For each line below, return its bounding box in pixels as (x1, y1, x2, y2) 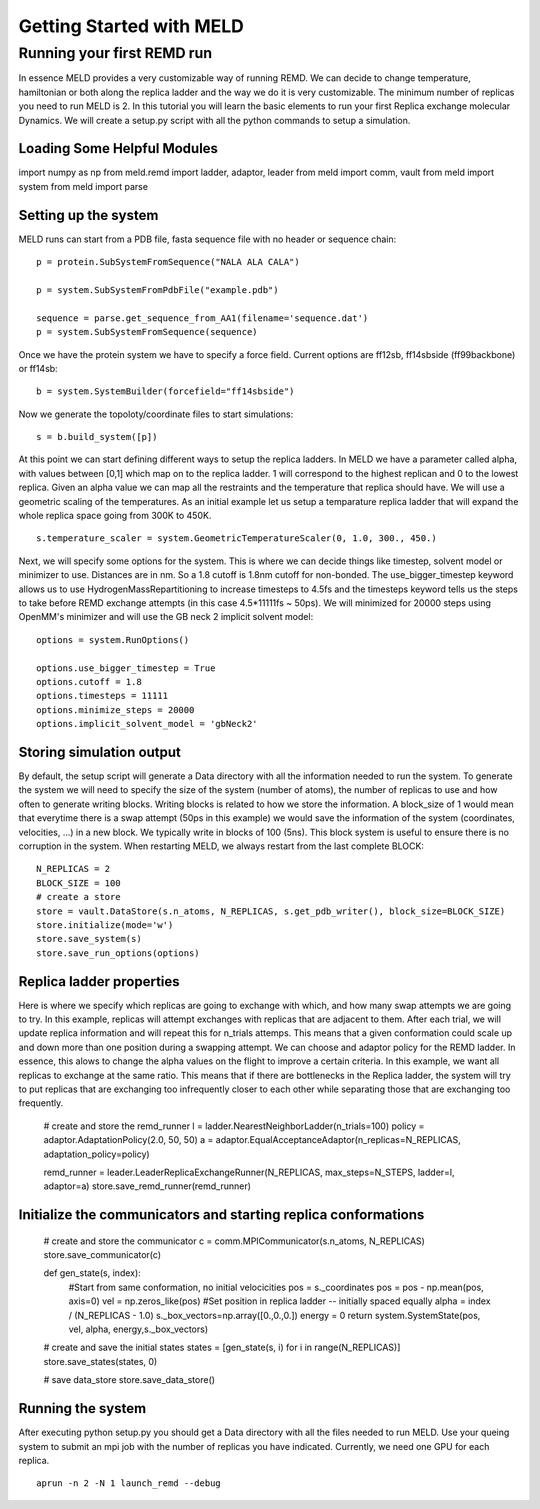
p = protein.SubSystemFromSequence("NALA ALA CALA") (36, 256, 300, 268)
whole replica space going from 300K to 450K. (18, 510, 212, 522)
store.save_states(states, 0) (43, 1355, 158, 1367)
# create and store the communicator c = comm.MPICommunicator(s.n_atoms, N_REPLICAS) (43, 1235, 425, 1247)
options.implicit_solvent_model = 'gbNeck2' (36, 718, 259, 730)
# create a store (36, 891, 121, 903)
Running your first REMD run (18, 44, 213, 62)
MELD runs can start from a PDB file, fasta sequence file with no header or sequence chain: (18, 233, 397, 245)
